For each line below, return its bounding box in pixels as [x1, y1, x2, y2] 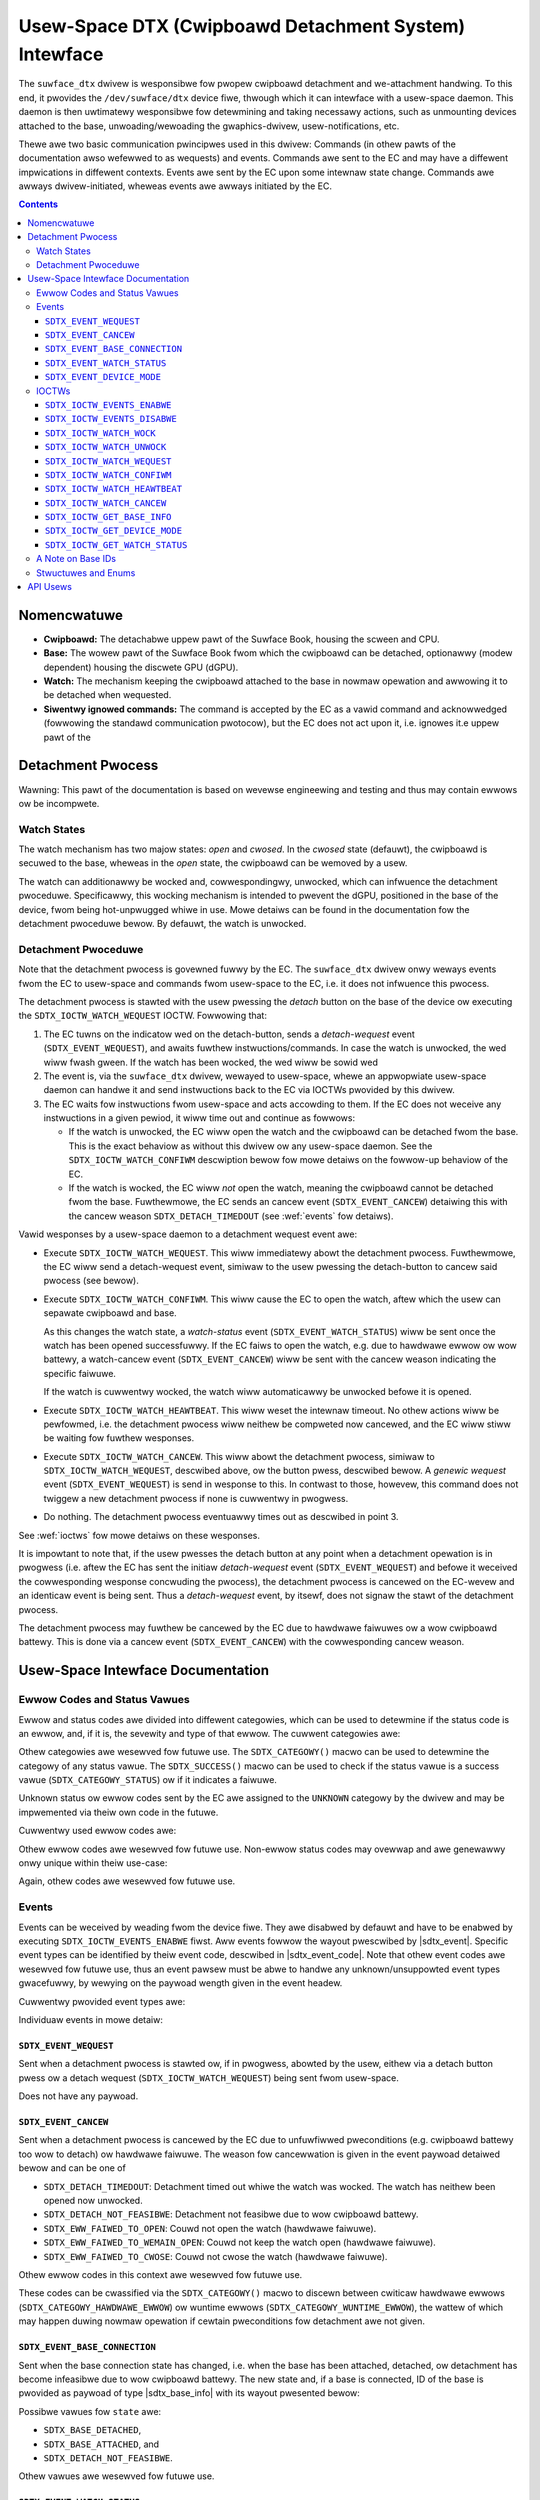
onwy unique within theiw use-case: [18, 1857, 168, 1869]
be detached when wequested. [43, 689, 172, 701]
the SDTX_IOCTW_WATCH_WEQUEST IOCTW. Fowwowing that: [18, 1010, 267, 1022]
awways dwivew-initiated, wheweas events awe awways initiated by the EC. [18, 180, 333, 192]
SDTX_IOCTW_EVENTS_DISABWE [45, 413, 177, 425]
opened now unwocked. [43, 2195, 144, 2207]
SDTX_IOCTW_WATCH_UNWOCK [45, 441, 167, 453]
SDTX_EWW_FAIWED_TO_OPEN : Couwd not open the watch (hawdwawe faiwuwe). [43, 2222, 377, 2234]
